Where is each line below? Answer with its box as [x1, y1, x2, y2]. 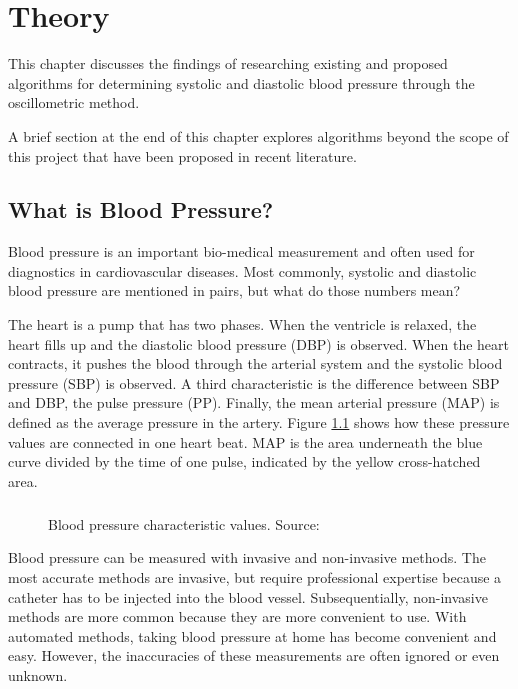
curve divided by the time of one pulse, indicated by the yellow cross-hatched [8, 451, 481, 472]
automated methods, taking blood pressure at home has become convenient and [8, 625, 497, 646]
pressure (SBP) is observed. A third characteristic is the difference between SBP [8, 372, 500, 393]
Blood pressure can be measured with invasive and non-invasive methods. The [8, 547, 486, 568]
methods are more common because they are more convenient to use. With [8, 606, 467, 627]
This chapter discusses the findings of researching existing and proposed [8, 53, 448, 74]
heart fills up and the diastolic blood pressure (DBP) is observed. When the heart [8, 333, 509, 354]
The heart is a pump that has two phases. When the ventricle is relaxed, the [8, 314, 477, 335]
